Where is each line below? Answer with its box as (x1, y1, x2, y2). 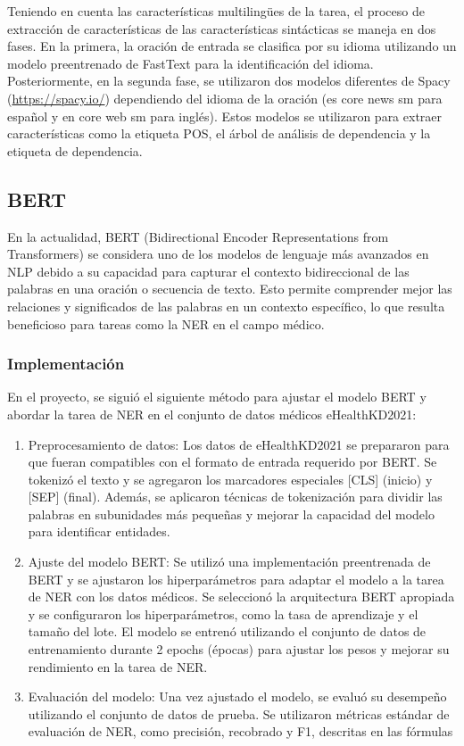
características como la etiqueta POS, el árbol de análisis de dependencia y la (7, 124, 431, 143)
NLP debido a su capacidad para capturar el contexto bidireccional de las (7, 261, 410, 280)
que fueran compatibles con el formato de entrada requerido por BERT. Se (28, 452, 437, 471)
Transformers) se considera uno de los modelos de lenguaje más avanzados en (7, 245, 429, 263)
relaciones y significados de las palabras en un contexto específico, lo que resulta (7, 296, 445, 315)
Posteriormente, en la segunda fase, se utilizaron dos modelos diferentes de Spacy (7, 71, 451, 90)
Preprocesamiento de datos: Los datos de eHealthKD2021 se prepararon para (28, 435, 450, 453)
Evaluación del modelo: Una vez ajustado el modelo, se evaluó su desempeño (28, 687, 447, 706)
